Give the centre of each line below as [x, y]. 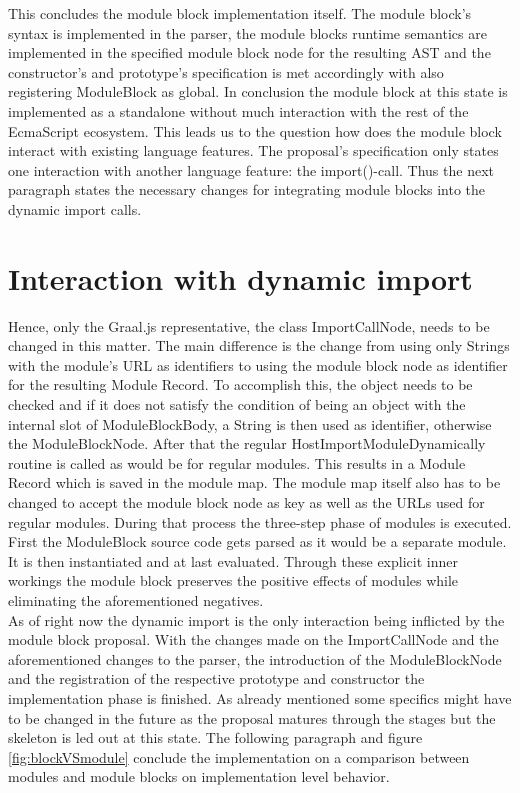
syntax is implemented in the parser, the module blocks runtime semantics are [247, 32]
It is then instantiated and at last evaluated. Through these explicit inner [233, 560]
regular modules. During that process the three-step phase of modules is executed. [260, 521]
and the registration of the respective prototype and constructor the [216, 678]
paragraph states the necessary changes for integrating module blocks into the [247, 189]
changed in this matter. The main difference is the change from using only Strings [259, 345]
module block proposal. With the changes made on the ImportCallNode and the [253, 639]
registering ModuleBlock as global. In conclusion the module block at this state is [258, 91]
